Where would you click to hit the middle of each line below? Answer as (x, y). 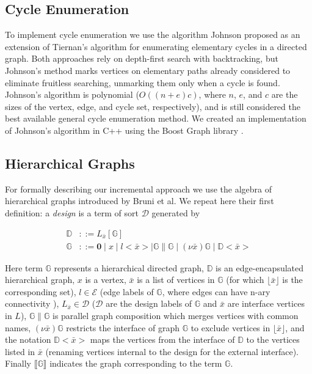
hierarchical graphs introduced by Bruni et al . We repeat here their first (140, 201)
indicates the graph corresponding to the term (136, 363)
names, (18, 327)
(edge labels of (127, 291)
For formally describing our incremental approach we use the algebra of (138, 189)
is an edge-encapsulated (260, 267)
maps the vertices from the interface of (162, 339)
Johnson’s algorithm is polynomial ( (72, 94)
